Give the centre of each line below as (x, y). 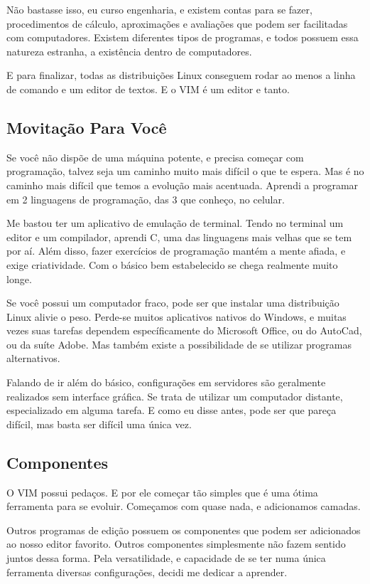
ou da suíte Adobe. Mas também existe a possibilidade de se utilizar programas (179, 344)
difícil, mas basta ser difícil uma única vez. (99, 424)
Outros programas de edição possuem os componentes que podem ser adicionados (184, 530)
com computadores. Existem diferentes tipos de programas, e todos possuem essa (183, 37)
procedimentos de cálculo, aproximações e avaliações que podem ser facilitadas (177, 23)
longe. (19, 278)
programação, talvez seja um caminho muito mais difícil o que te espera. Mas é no (185, 171)
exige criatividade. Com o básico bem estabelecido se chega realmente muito (172, 264)
